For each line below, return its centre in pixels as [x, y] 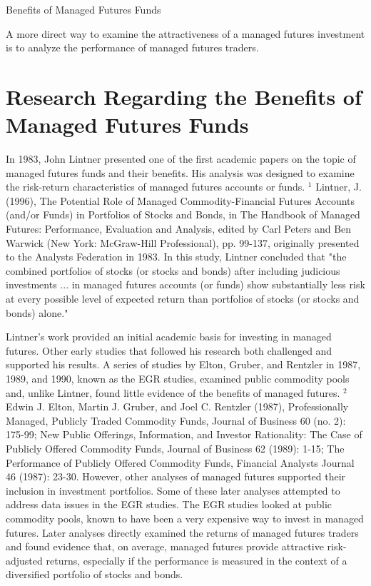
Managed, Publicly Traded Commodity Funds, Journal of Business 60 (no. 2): [176, 420]
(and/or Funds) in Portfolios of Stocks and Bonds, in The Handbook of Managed [183, 214]
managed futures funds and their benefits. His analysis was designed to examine [180, 172]
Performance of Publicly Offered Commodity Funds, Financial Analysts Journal [180, 462]
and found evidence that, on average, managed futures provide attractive [165, 546]
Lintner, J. [339, 187]
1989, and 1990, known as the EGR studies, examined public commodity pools [178, 378]
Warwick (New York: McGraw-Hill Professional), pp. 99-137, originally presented [183, 242]
